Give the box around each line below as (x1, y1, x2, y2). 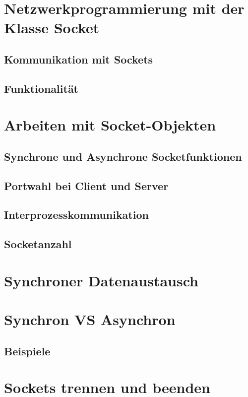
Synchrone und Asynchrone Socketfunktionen (4, 148, 242, 164)
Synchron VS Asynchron (4, 309, 176, 330)
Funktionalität (4, 80, 79, 96)
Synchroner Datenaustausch (4, 270, 198, 290)
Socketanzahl (4, 236, 72, 252)
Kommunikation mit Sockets (4, 51, 153, 66)
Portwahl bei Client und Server (4, 178, 169, 193)
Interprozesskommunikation (4, 207, 149, 222)
